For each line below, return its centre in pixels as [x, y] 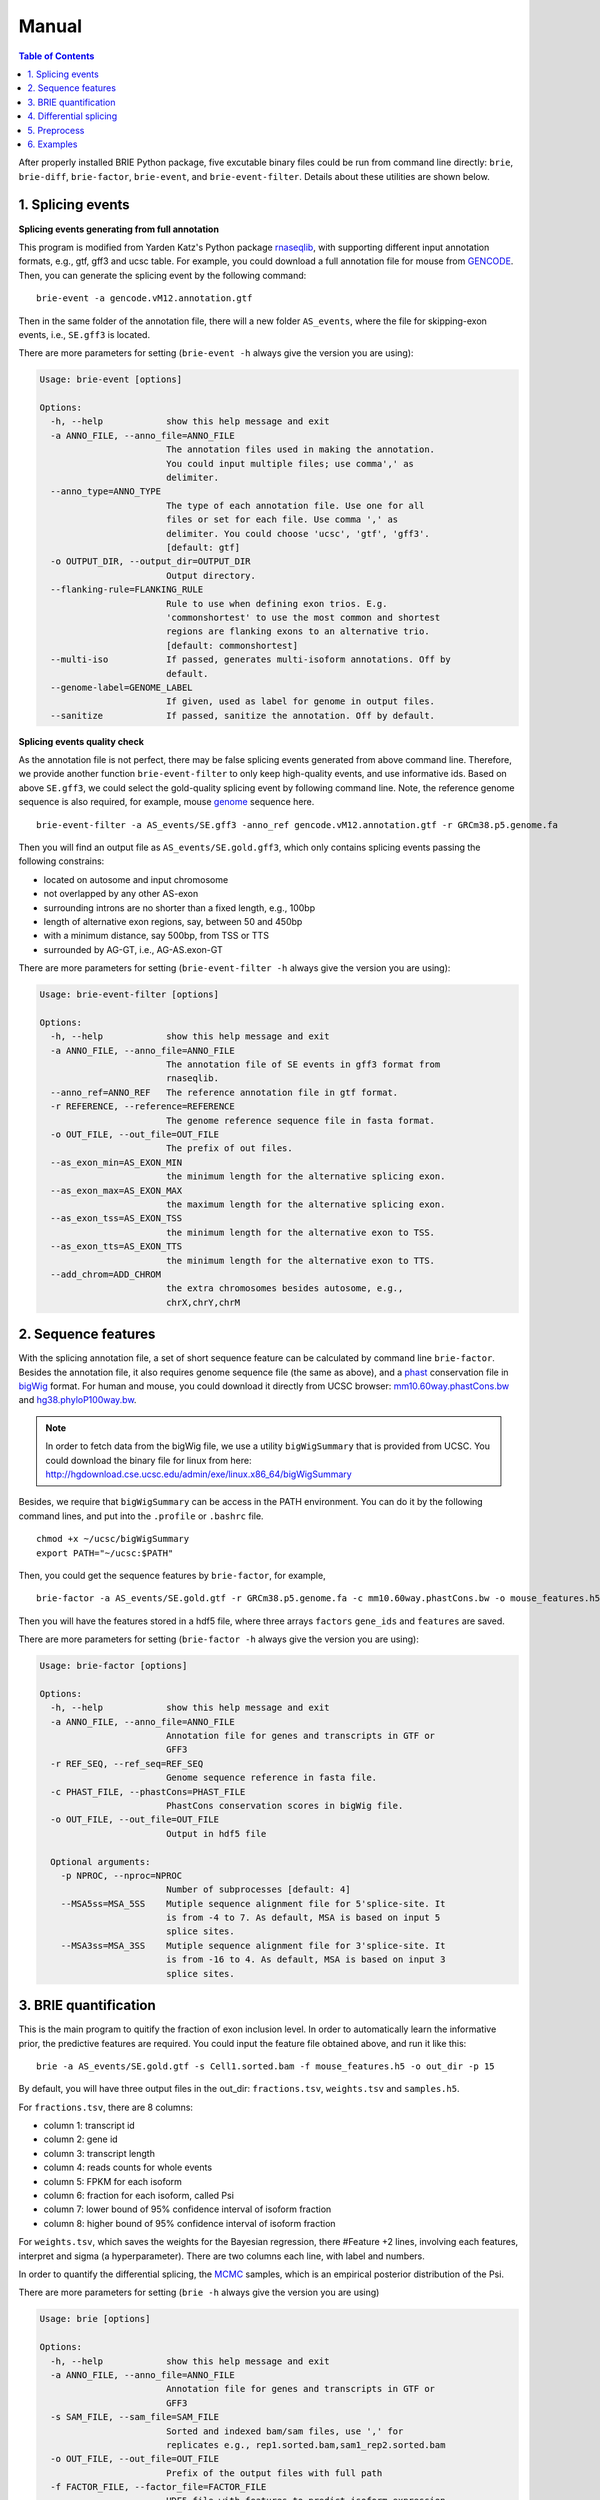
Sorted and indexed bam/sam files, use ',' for [284, 2431]
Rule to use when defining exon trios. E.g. [276, 603]
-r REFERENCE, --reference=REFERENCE [142, 1106]
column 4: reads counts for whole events [128, 2167]
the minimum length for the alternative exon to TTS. [300, 1260]
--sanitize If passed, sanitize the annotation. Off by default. [242, 715]
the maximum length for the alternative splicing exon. [305, 1204]
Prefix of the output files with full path [274, 2473]
